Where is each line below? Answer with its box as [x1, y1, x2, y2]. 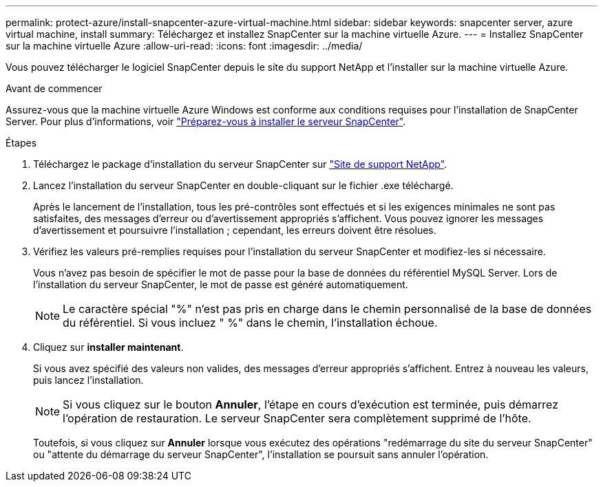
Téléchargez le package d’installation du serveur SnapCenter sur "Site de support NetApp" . [33, 158, 447, 170]
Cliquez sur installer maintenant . [33, 341, 184, 353]
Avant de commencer [6, 83, 103, 94]
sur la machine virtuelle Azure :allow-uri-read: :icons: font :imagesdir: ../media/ [6, 40, 363, 52]
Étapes [6, 137, 37, 149]
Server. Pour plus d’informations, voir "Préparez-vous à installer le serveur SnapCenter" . [6, 116, 406, 127]
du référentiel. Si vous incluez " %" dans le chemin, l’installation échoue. [63, 316, 438, 329]
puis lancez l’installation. [33, 374, 144, 386]
